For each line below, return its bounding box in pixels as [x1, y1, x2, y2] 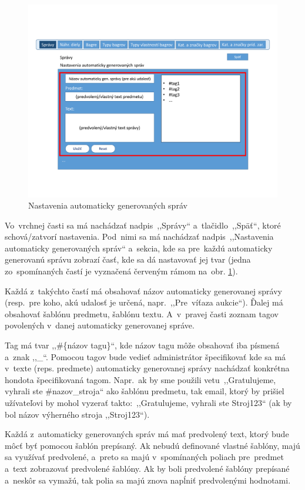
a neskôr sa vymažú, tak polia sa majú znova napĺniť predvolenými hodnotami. [5, 474, 291, 486]
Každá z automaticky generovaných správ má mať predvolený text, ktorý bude [5, 428, 289, 440]
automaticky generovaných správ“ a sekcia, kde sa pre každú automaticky [5, 241, 273, 254]
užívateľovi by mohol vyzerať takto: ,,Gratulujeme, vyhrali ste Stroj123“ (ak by [5, 397, 292, 409]
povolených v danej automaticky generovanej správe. [5, 319, 195, 331]
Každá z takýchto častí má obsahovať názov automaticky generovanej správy [5, 284, 282, 297]
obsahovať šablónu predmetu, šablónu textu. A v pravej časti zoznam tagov [5, 307, 279, 320]
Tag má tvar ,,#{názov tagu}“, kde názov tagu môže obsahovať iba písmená [5, 339, 280, 351]
